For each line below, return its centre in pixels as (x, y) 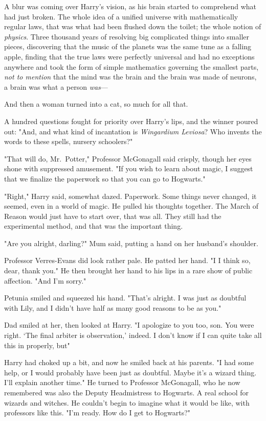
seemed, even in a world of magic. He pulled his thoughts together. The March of (131, 206)
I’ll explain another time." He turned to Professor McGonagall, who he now (122, 382)
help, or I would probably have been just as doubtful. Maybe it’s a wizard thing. (130, 372)
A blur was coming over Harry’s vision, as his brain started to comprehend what (130, 6)
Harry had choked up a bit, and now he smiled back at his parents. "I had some (129, 362)
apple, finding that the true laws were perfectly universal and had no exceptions (129, 56)
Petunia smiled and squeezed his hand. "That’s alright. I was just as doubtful (125, 298)
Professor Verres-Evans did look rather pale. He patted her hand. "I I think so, (127, 260)
